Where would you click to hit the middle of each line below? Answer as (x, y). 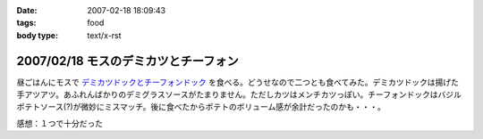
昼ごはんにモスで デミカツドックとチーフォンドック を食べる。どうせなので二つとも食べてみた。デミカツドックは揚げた (238, 82)
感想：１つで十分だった (59, 123)
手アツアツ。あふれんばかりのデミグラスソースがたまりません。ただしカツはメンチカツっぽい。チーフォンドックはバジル (239, 94)
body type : (37, 35)
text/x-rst (104, 35)
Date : (27, 10)
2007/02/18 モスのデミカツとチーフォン (127, 61)
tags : (26, 23)
